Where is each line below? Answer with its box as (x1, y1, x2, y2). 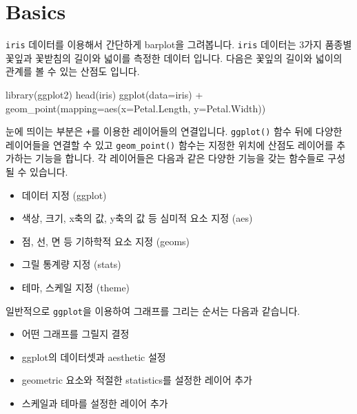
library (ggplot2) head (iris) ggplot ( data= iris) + (6, 87, 203, 101)
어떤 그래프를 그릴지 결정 (21, 327, 130, 341)
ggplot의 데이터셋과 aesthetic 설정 (21, 349, 166, 364)
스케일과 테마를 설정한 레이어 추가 (21, 396, 168, 411)
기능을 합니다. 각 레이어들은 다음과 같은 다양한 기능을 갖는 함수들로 (35, 151, 325, 165)
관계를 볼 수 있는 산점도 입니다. (6, 64, 140, 79)
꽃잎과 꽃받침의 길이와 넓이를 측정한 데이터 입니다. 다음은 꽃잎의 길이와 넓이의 (6, 50, 343, 65)
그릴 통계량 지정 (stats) (21, 257, 121, 271)
